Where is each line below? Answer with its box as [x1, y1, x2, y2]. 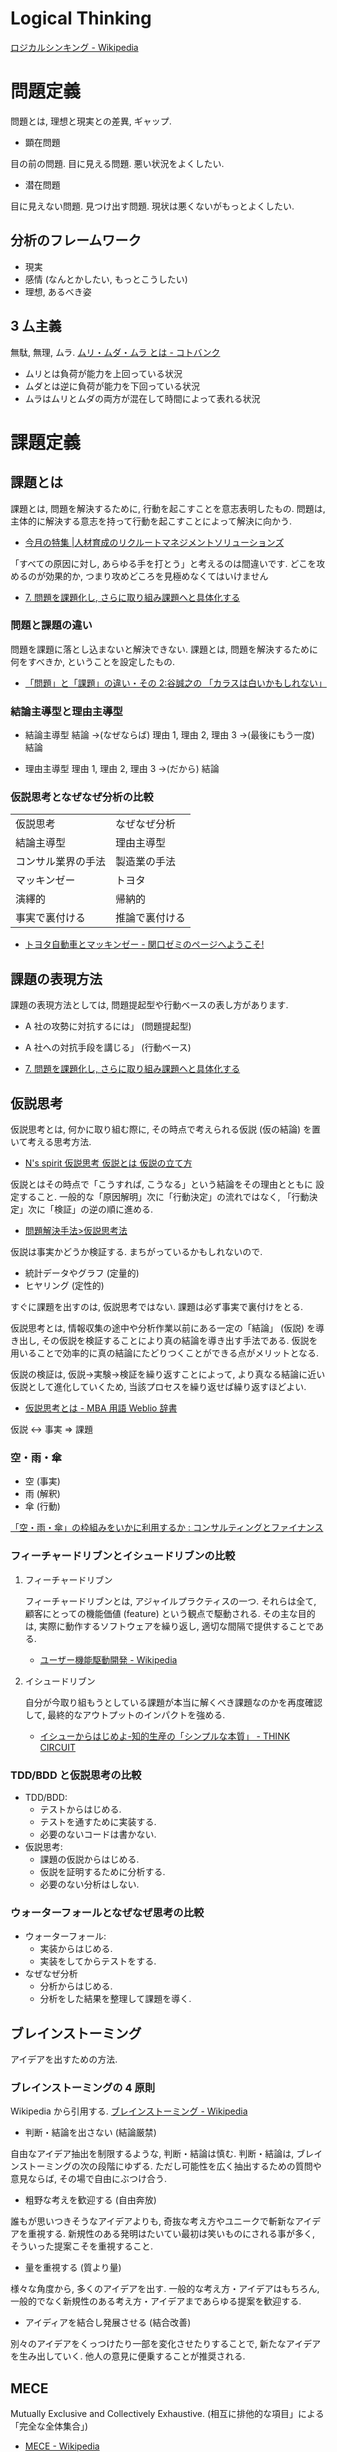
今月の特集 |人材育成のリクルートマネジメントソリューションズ [24, 536, 285, 548]
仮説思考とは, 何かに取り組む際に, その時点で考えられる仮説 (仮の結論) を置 [10, 1123, 322, 1136]
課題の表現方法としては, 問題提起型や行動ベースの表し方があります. [10, 999, 289, 1011]
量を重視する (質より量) [24, 2262, 122, 2274]
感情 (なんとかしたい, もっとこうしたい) [24, 273, 188, 285]
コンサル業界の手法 [15, 855, 107, 869]
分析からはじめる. [39, 1980, 113, 1992]
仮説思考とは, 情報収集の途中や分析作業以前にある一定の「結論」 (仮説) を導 [10, 1322, 325, 1334]
